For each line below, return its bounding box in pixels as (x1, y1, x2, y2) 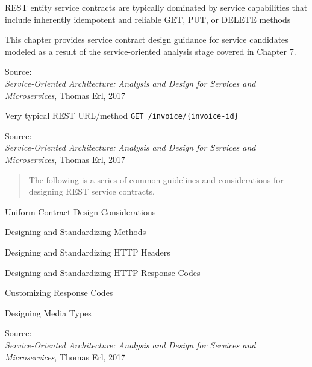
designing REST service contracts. (28, 185, 155, 198)
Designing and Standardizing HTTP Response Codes (5, 266, 201, 278)
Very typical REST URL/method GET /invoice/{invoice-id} (5, 109, 239, 122)
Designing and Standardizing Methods (5, 225, 146, 238)
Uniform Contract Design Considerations (5, 205, 156, 218)
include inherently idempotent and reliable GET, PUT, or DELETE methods (5, 13, 291, 25)
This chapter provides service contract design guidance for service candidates (5, 33, 289, 46)
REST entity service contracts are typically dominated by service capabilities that (5, 1, 308, 13)
